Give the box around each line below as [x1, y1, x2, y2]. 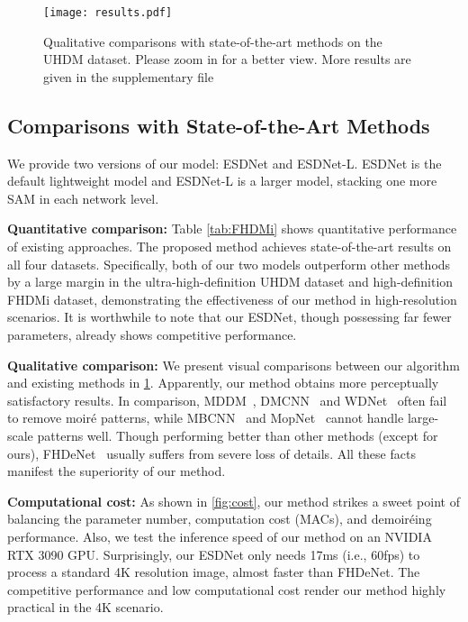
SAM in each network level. [7, 188, 159, 207]
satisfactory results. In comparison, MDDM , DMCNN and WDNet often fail [7, 390, 447, 409]
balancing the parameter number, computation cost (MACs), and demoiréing [7, 509, 432, 528]
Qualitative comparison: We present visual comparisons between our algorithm [7, 355, 461, 374]
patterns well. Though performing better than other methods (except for [37, 425, 438, 444]
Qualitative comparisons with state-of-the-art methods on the [43, 32, 382, 50]
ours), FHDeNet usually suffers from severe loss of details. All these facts [7, 444, 416, 462]
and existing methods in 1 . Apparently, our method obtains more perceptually [7, 373, 439, 392]
